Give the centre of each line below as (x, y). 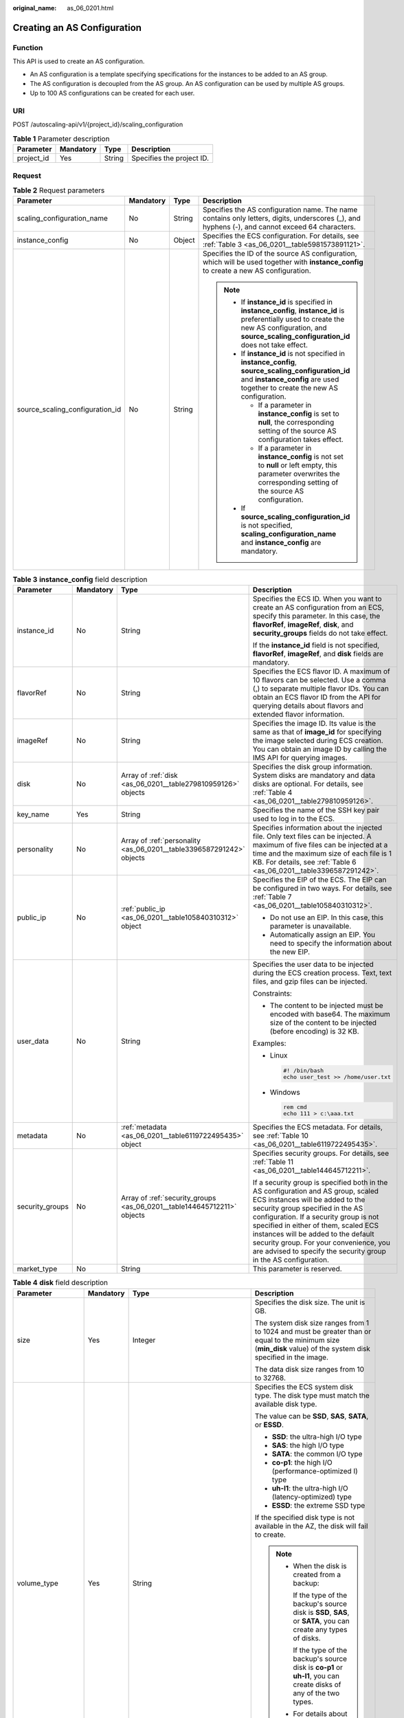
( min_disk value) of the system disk (313, 1348)
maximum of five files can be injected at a (320, 845)
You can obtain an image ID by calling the (320, 749)
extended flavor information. (299, 714)
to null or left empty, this (298, 465)
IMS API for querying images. (300, 757)
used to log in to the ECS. (294, 818)
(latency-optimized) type (312, 1497)
